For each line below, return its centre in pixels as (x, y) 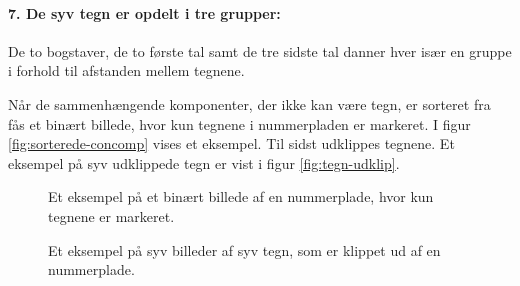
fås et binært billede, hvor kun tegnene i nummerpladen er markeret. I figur (239, 123)
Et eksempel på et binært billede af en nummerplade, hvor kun (241, 196)
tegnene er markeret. (111, 215)
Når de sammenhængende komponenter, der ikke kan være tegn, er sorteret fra (249, 103)
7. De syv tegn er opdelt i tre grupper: (144, 12)
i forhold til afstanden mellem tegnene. (126, 70)
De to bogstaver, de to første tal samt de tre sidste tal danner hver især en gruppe (260, 50)
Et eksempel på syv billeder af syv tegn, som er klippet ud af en (244, 249)
